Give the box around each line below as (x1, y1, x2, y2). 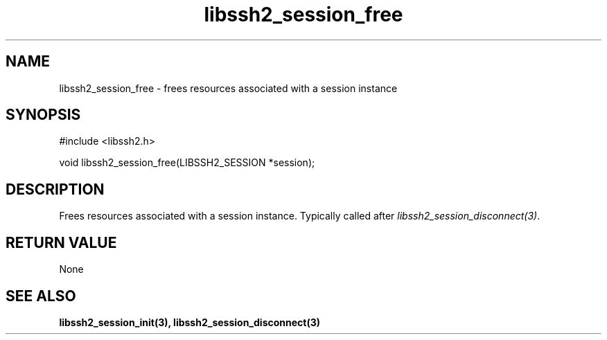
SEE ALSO (6, 287, 76, 305)
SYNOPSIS (6, 106, 81, 124)
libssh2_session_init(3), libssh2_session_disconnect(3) (59, 316, 321, 328)
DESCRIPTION (6, 180, 105, 198)
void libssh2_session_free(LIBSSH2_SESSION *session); (59, 156, 315, 169)
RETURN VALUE (6, 233, 117, 251)
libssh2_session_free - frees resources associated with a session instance (59, 82, 398, 94)
